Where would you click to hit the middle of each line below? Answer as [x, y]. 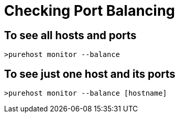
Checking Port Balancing [90, 11]
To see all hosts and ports [70, 35]
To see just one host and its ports [90, 74]
